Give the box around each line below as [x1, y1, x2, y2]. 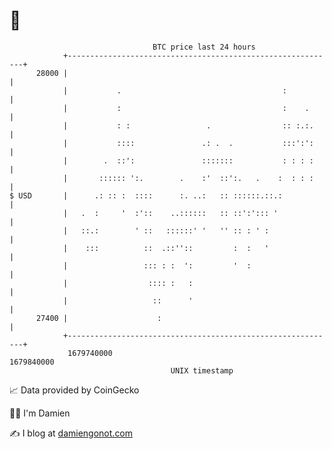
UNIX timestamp [170, 365, 234, 376]
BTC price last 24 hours [152, 42, 256, 52]
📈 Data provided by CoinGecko [9, 384, 140, 396]
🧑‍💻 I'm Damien [9, 407, 71, 419]
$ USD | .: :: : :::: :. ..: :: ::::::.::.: [9, 190, 283, 201]
